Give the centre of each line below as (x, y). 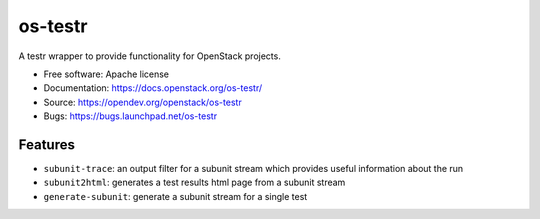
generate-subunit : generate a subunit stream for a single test (175, 196)
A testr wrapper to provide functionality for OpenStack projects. (150, 56)
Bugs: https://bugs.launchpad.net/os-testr (130, 116)
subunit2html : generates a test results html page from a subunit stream (194, 182)
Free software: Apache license (106, 74)
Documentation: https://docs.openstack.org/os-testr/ (153, 88)
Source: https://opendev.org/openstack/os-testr (142, 102)
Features (46, 144)
